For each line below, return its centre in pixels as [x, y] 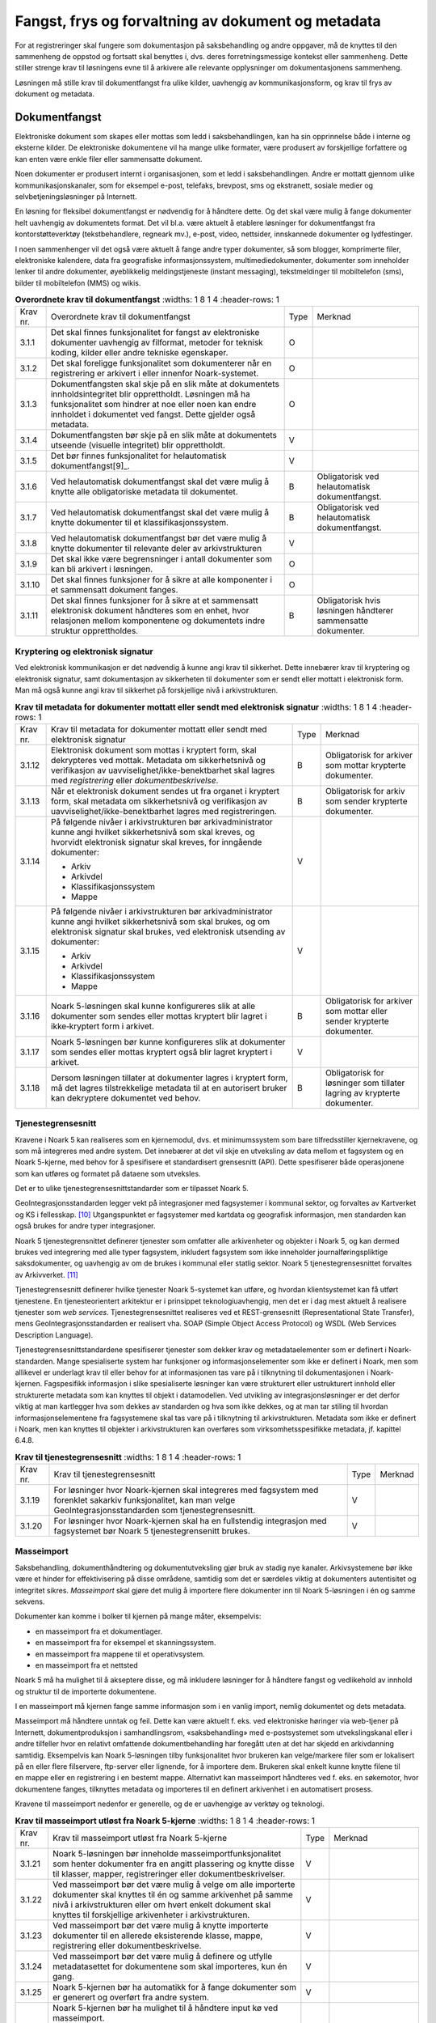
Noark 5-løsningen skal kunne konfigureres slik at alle [153, 1006]
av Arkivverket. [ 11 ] [46, 1274]
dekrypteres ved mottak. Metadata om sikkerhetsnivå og [159, 760]
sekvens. [30, 1601]
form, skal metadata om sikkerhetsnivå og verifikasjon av [159, 801]
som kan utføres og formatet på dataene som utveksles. [108, 1173]
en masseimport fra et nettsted [87, 1665]
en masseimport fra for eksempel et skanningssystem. [126, 1643]
